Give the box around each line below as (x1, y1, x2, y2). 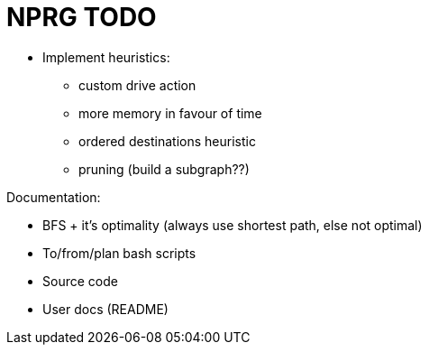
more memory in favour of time (78, 105, 262, 121)
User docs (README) (42, 301, 169, 317)
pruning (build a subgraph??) (78, 161, 250, 177)
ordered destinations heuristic (78, 133, 256, 149)
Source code (42, 273, 118, 289)
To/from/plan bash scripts (42, 245, 196, 261)
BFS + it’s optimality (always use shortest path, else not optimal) (42, 217, 423, 233)
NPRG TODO (6, 2, 157, 32)
